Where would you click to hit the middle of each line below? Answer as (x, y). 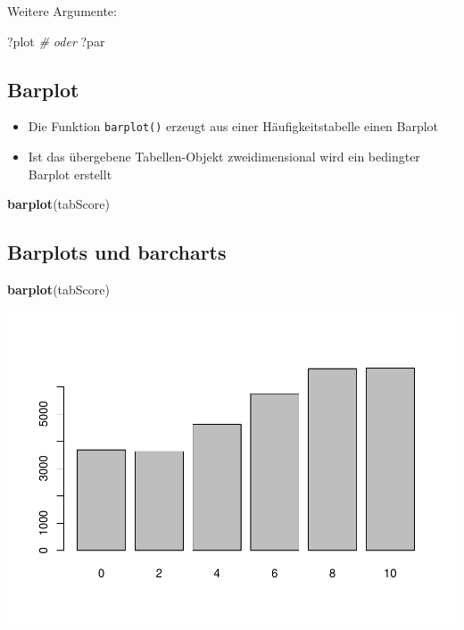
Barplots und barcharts (117, 252)
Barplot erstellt (70, 174)
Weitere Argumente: (62, 11)
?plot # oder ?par (56, 41)
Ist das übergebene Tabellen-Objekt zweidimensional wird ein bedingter (224, 157)
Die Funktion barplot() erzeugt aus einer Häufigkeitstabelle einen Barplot (233, 126)
